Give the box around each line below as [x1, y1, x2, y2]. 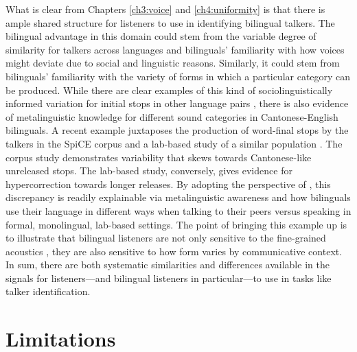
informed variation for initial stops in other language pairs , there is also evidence [5, 96, 349, 110]
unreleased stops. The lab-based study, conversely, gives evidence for [5, 163, 292, 178]
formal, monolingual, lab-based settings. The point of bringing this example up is [5, 217, 347, 231]
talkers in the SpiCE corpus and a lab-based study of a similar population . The [5, 136, 343, 150]
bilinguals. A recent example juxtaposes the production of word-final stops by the [5, 123, 349, 137]
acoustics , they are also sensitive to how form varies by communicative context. [5, 244, 343, 258]
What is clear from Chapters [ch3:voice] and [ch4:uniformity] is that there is [5, 2, 325, 16]
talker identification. [5, 284, 91, 298]
